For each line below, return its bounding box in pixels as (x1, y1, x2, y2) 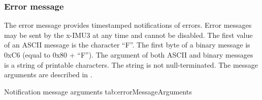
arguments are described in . (4, 69, 92, 80)
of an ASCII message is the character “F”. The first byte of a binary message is (4, 39, 250, 50)
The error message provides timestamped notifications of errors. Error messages (4, 20, 252, 30)
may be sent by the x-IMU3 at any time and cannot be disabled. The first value (4, 29, 253, 40)
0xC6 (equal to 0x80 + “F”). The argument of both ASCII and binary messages (4, 49, 253, 60)
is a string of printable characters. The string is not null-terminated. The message (4, 59, 258, 70)
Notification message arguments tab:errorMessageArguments (4, 86, 192, 96)
